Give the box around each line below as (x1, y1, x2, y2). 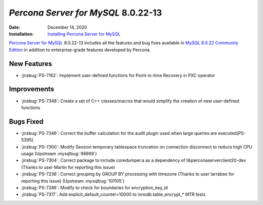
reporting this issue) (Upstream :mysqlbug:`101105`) (21, 178, 125, 184)
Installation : (9, 31, 34, 37)
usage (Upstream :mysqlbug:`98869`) (21, 151, 97, 156)
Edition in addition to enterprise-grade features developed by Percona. (9, 47, 151, 53)
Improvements (9, 85, 55, 93)
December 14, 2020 (47, 24, 87, 30)
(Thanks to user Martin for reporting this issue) (21, 164, 115, 170)
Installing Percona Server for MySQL (47, 31, 121, 37)
